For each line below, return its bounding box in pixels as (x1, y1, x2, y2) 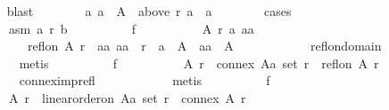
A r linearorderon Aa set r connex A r (8, 88, 246, 106)
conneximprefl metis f (19, 71, 270, 90)
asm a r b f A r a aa (8, 19, 254, 37)
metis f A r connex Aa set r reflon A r (19, 53, 379, 72)
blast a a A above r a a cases (6, 2, 292, 20)
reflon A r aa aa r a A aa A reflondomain (27, 36, 382, 55)
